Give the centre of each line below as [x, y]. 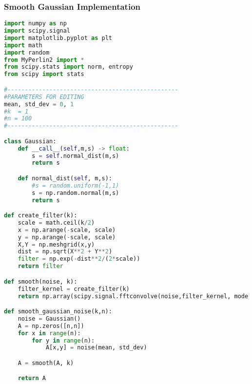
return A [32, 378]
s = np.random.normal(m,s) [76, 193]
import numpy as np [35, 24]
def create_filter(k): [41, 216]
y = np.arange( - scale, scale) [67, 237]
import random [27, 52]
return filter [40, 266]
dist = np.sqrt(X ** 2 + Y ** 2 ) [65, 252]
